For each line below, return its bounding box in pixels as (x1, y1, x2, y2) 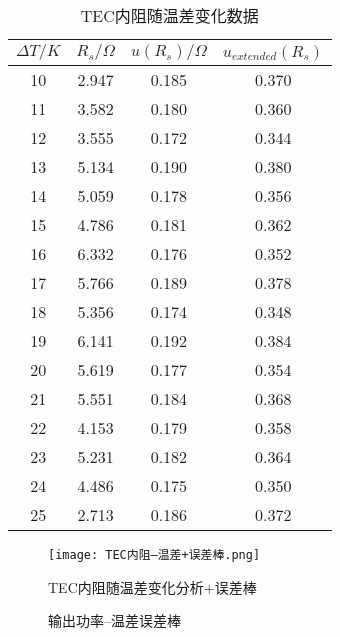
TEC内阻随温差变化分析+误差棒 (48, 576, 257, 597)
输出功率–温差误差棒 (48, 610, 181, 631)
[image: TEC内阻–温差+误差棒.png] (48, 548, 261, 562)
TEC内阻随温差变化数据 (80, 4, 259, 27)
